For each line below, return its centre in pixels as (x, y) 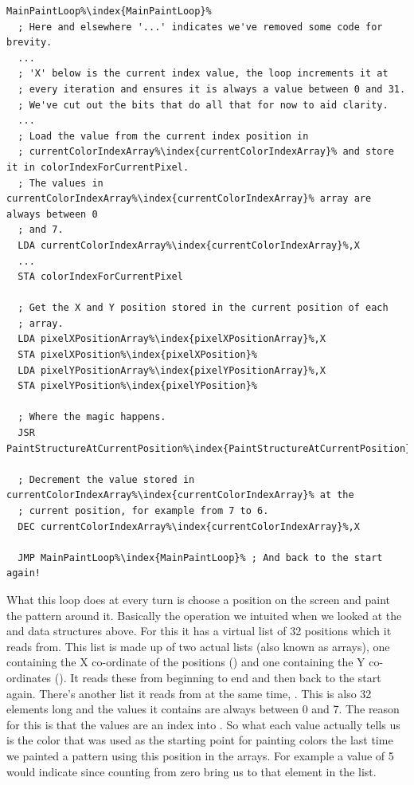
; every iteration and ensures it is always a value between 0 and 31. (212, 89)
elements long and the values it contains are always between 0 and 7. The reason (203, 709)
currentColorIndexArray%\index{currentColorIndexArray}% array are (189, 199)
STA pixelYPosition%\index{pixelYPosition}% (137, 386)
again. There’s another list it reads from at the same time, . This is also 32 (189, 693)
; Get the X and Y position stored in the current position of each (203, 308)
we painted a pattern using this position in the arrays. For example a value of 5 (200, 755)
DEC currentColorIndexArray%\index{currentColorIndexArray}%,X (189, 526)
